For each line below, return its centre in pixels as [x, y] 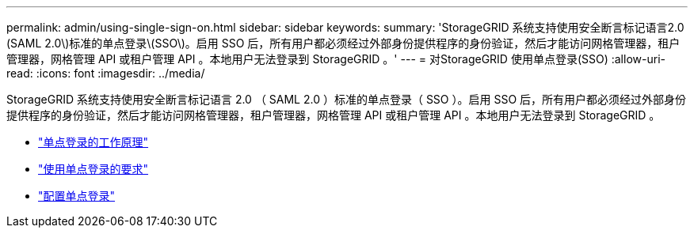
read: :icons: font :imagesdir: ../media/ [106, 73]
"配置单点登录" [77, 196]
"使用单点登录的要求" [93, 169]
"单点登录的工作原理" [93, 142]
